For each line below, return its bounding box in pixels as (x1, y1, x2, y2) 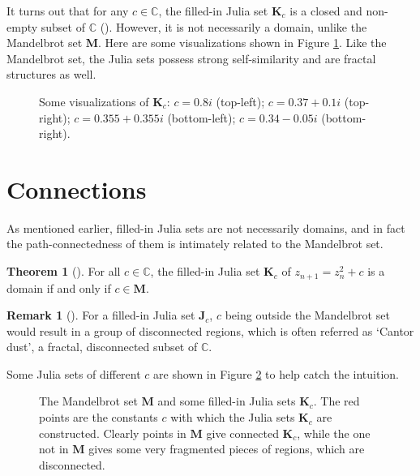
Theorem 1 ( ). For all (6, 263, 121, 280)
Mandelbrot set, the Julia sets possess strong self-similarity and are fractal (6, 49, 376, 66)
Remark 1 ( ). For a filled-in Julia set (6, 307, 195, 324)
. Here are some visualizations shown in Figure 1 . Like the (98, 34, 387, 51)
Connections (6, 172, 147, 205)
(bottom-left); (167, 109, 236, 126)
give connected (206, 424, 279, 441)
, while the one (297, 424, 371, 441)
